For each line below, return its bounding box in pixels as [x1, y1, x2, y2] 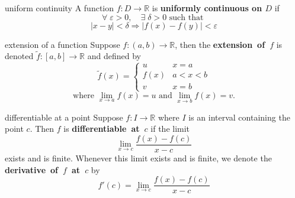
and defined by [87, 50, 141, 62]
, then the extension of [175, 38, 265, 50]
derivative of [5, 163, 59, 176]
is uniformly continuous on [152, 2, 262, 14]
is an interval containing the [188, 111, 290, 123]
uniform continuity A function [5, 2, 114, 14]
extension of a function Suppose [5, 38, 120, 50]
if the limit [150, 122, 190, 135]
